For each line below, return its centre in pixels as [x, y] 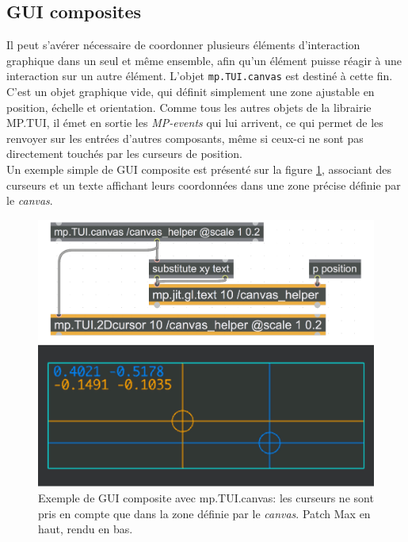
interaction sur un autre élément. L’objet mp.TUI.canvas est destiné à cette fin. [200, 76]
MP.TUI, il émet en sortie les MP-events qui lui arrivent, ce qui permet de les [195, 123]
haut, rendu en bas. [86, 529]
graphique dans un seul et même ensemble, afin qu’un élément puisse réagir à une [204, 60]
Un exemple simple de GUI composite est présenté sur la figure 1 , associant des [199, 169]
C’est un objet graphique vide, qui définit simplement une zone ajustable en [191, 92]
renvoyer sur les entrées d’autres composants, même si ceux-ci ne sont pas [185, 138]
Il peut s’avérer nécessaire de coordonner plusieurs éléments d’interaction [183, 45]
